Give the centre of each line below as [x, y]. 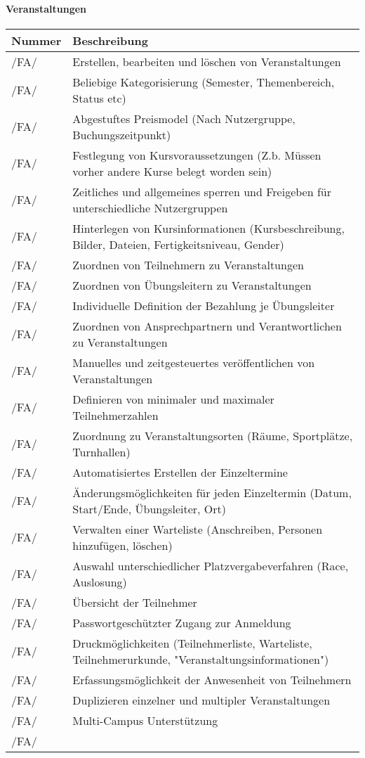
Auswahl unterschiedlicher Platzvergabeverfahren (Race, [211, 565]
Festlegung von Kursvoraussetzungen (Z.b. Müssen [197, 155]
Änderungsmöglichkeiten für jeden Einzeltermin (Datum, [212, 492]
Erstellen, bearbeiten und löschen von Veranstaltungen [207, 61]
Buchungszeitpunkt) [122, 134]
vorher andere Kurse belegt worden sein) [172, 171]
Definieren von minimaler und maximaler [173, 399]
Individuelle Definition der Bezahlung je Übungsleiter [204, 305]
